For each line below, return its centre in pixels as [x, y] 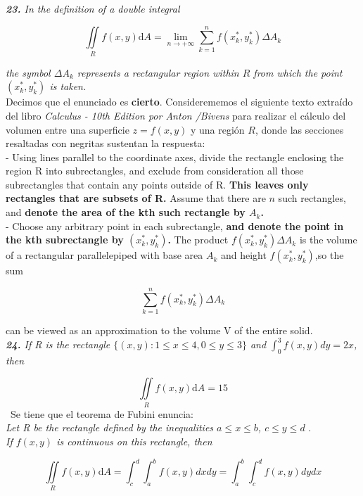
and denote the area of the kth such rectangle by [126, 212]
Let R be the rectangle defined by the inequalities [110, 427]
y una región [217, 129]
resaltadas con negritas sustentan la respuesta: [106, 143]
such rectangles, [312, 198]
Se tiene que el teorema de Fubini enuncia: [102, 413]
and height [243, 255]
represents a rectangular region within [158, 72]
